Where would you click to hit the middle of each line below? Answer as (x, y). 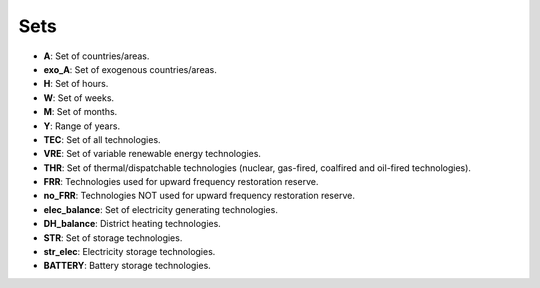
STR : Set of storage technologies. (113, 237)
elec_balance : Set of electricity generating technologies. (161, 209)
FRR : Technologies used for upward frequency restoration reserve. (181, 182)
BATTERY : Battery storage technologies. (127, 266)
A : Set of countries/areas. (96, 56)
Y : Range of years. (81, 126)
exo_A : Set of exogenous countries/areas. (130, 69)
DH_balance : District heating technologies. (132, 224)
